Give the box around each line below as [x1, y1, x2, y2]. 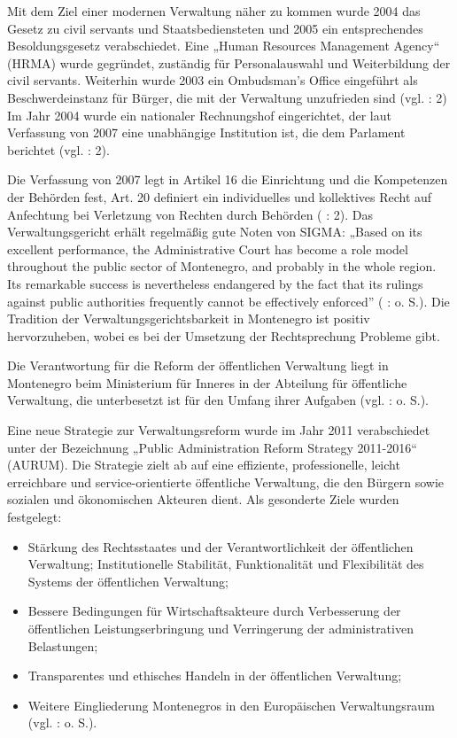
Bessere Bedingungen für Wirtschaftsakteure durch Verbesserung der [27, 602, 401, 620]
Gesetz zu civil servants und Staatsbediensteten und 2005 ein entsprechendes [7, 19, 423, 37]
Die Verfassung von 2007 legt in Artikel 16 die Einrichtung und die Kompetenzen [7, 170, 448, 189]
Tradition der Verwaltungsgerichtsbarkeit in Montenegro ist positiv [7, 309, 370, 328]
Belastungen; [27, 636, 98, 655]
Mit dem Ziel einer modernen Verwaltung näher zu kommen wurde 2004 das [7, 2, 421, 19]
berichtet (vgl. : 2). [7, 140, 110, 159]
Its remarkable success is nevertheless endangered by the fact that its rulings [7, 274, 423, 292]
